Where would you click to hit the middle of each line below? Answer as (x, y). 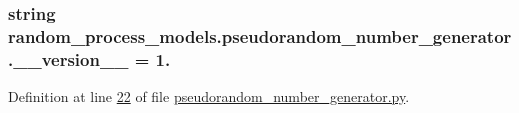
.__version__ (68, 58)
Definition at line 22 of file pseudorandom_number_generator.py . (209, 96)
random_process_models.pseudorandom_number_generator (260, 35)
